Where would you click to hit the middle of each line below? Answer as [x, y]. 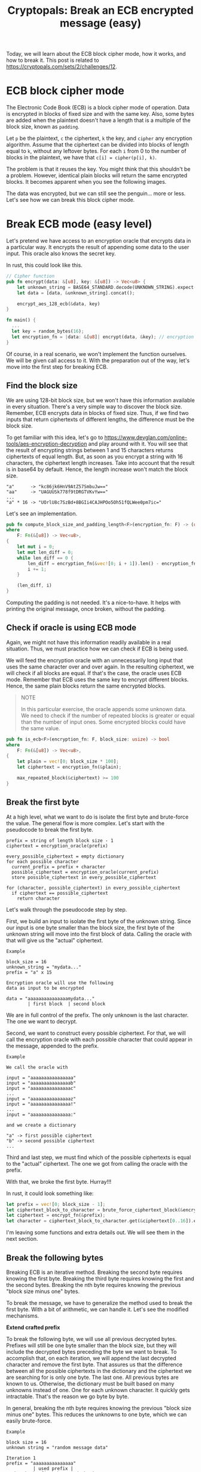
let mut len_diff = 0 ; [45, 552]
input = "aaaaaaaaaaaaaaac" [41, 1088]
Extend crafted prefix [33, 1327]
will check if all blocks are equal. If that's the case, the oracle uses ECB [94, 673]
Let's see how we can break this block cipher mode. [71, 200]
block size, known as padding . [43, 127]
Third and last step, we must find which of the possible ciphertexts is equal [99, 1157]
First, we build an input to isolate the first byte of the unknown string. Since [99, 921]
